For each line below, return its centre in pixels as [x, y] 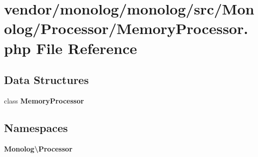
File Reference [87, 48]
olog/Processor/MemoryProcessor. [126, 28]
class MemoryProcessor [44, 100]
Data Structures [46, 80]
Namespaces [36, 127]
